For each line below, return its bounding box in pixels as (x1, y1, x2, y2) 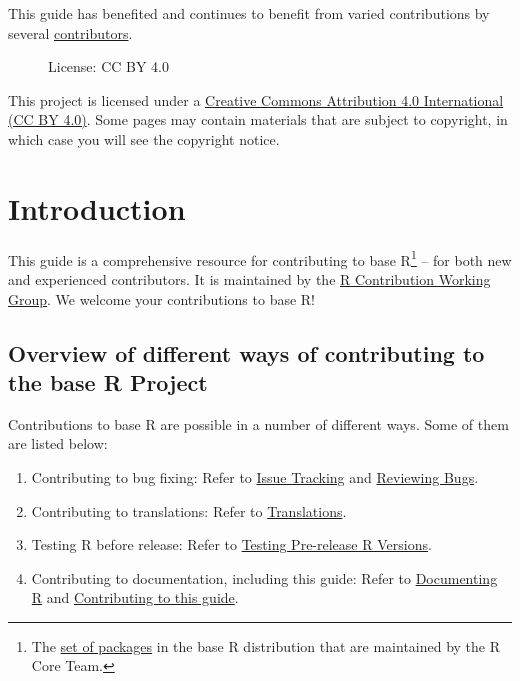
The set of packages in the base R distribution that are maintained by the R (31, 635, 501, 656)
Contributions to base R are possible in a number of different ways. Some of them (8, 413, 509, 434)
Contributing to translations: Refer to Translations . (31, 500, 347, 521)
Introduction (8, 187, 186, 228)
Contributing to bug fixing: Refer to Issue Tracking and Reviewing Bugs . (31, 466, 479, 487)
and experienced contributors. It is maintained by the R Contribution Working (8, 268, 491, 289)
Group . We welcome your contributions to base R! (8, 288, 316, 309)
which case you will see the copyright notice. (8, 128, 280, 149)
